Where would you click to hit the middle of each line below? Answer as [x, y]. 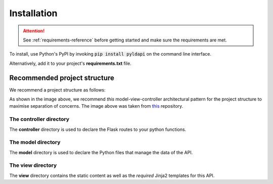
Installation [33, 13]
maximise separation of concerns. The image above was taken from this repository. [96, 106]
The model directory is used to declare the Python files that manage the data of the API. [101, 152]
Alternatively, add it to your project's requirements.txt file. [70, 63]
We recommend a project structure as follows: [57, 90]
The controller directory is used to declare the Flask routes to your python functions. [98, 129]
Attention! [34, 31]
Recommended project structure [62, 78]
